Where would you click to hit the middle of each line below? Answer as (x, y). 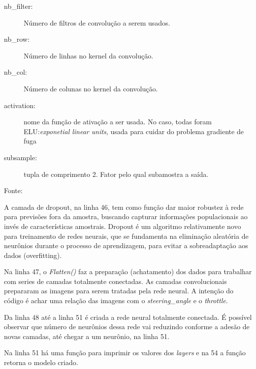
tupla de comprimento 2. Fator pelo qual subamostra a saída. (116, 174)
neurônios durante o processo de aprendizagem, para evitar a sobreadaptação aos (126, 245)
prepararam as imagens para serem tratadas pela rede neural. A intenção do (119, 291)
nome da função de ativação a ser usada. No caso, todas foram (118, 122)
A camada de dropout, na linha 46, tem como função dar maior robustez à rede (124, 207)
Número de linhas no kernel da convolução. (89, 55)
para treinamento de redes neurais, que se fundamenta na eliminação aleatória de (126, 236)
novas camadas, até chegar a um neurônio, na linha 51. (87, 336)
